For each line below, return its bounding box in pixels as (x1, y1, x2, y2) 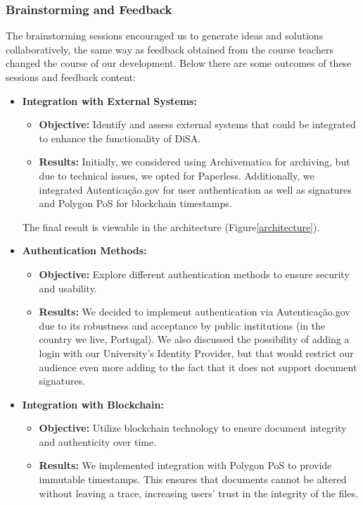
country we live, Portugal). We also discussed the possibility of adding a (39, 332, 350, 347)
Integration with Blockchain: (22, 397, 164, 411)
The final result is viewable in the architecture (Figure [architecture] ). (22, 219, 320, 234)
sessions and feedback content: (6, 70, 136, 84)
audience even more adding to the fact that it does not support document (39, 359, 357, 374)
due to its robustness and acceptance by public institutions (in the (39, 318, 326, 332)
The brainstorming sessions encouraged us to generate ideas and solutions (6, 28, 324, 43)
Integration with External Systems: (22, 93, 197, 108)
